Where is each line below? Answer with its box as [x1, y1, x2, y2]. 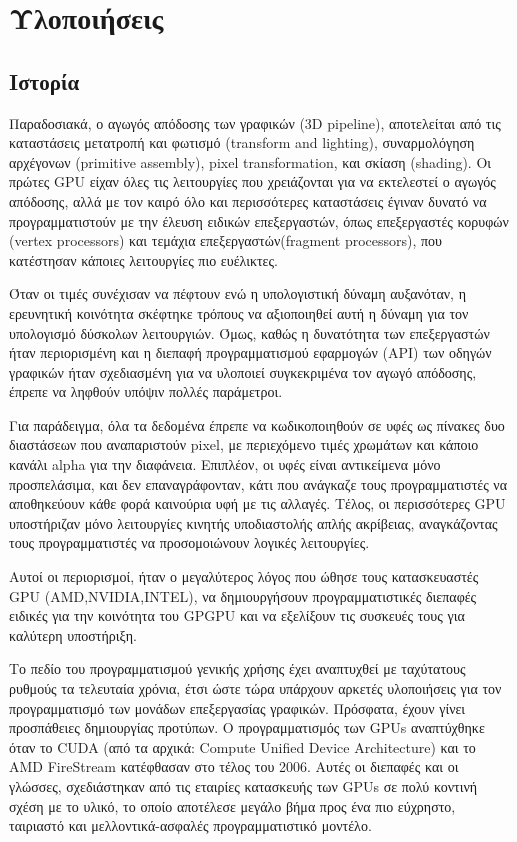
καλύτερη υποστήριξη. [9, 624, 137, 645]
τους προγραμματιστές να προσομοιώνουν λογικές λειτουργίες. [9, 532, 370, 553]
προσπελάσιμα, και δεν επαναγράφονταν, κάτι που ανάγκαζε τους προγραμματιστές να [9, 473, 508, 494]
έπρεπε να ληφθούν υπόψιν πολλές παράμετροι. [9, 381, 283, 402]
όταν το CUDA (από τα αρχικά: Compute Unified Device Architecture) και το [9, 736, 476, 757]
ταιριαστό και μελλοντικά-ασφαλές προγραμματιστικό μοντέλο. [9, 815, 372, 836]
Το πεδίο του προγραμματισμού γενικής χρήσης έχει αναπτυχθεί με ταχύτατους [9, 658, 466, 679]
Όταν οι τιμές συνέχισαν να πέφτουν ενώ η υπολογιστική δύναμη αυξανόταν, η [9, 283, 466, 304]
